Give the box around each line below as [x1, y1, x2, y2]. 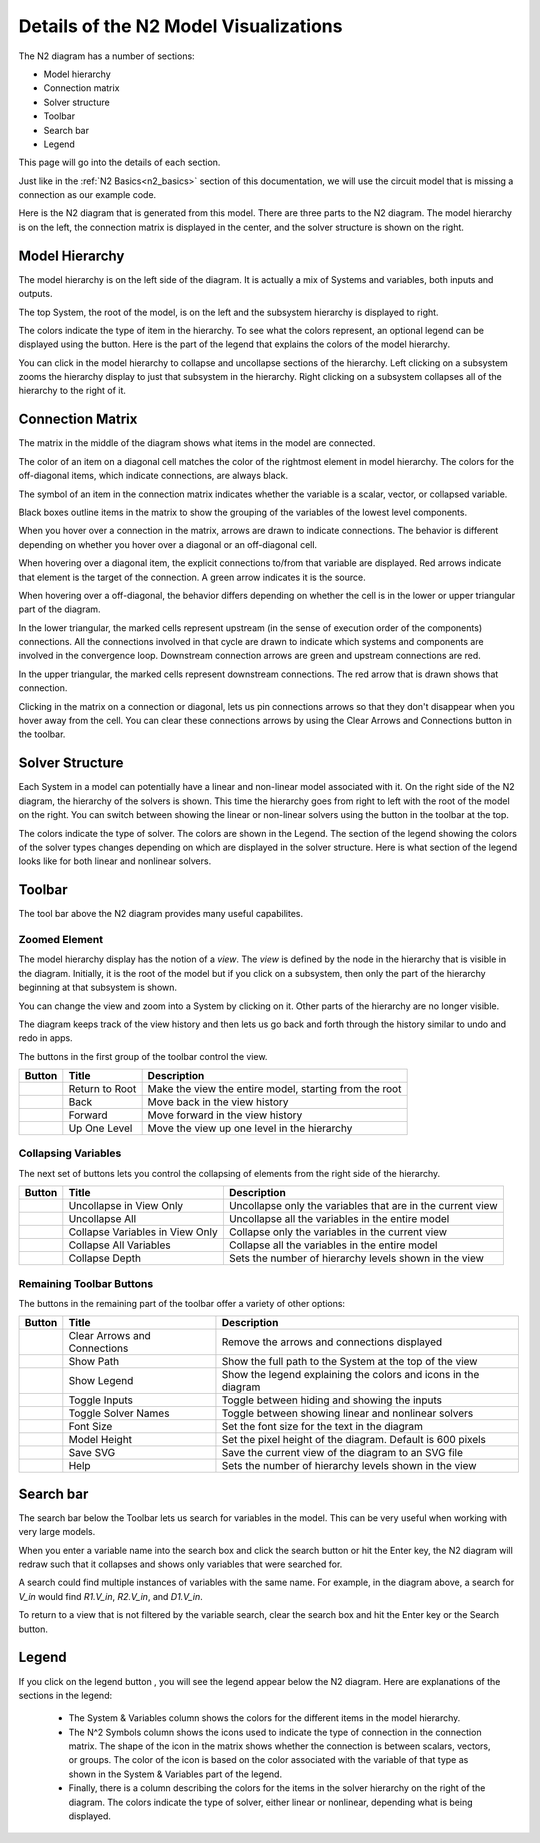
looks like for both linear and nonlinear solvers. [18, 855, 212, 867]
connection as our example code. [18, 189, 157, 201]
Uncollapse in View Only [68, 1199, 184, 1213]
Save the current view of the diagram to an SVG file [221, 1446, 464, 1460]
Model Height [68, 1433, 133, 1447]
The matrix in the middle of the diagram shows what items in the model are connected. [18, 437, 376, 449]
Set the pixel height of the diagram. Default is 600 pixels [221, 1433, 487, 1447]
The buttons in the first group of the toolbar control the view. [18, 1050, 268, 1062]
